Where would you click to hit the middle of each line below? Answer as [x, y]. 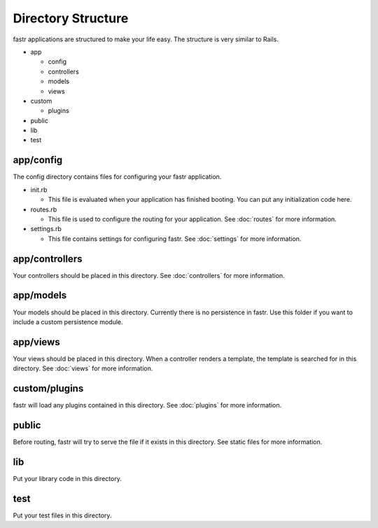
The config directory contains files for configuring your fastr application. [117, 177]
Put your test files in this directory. [62, 515]
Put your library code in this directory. [68, 478]
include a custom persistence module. [68, 321]
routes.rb [44, 209]
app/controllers [48, 259]
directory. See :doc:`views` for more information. [83, 368]
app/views [36, 342]
